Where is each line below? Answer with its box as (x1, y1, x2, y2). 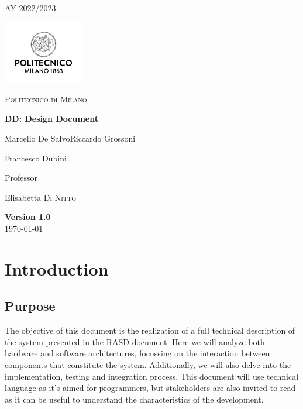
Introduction (5, 256, 109, 280)
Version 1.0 (5, 211, 51, 223)
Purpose (5, 297, 56, 315)
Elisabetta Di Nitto (5, 191, 77, 203)
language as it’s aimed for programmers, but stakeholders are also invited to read (5, 381, 296, 394)
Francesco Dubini (5, 152, 67, 164)
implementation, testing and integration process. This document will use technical (5, 370, 299, 382)
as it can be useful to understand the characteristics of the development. (5, 393, 264, 405)
